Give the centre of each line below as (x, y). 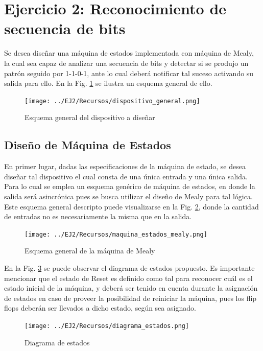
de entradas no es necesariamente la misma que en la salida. (98, 216)
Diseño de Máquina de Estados (88, 145)
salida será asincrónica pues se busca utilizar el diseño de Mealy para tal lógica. (128, 196)
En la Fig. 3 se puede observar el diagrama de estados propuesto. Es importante (129, 267)
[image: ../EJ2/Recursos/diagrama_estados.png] (107, 326)
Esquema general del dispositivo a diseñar (90, 117)
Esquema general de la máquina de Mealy (90, 251)
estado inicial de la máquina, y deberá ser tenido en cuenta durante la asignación (131, 288)
